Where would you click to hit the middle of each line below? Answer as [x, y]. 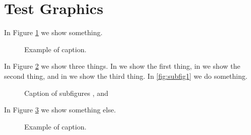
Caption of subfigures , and [66, 93]
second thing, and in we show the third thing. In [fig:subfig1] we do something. [126, 76]
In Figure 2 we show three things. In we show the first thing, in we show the [122, 66]
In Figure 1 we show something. [53, 32]
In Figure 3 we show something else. [60, 110]
